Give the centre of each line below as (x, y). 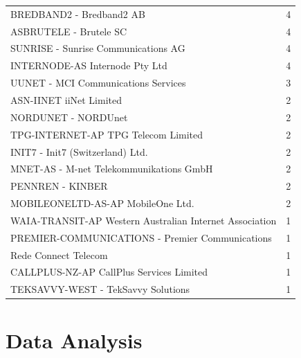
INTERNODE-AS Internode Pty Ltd (89, 65)
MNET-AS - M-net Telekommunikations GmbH (112, 169)
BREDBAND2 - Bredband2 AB (78, 14)
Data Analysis (74, 340)
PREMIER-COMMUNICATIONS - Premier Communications (141, 237)
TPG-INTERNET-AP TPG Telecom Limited (107, 134)
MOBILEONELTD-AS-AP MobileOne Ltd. (102, 203)
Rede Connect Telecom (59, 254)
